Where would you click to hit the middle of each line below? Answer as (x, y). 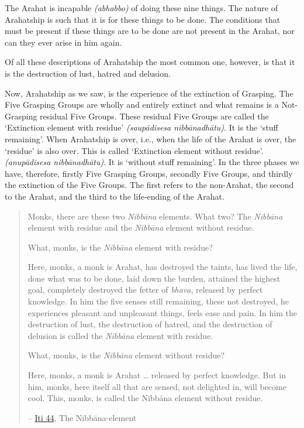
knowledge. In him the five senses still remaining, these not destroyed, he (158, 301)
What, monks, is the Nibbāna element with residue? (120, 247)
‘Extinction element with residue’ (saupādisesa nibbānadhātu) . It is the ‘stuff (141, 127)
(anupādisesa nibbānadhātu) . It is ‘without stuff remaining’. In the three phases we (152, 162)
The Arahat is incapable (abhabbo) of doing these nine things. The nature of (141, 8)
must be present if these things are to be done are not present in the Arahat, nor (150, 31)
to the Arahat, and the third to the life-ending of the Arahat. (115, 196)
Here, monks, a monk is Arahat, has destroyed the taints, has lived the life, (163, 267)
